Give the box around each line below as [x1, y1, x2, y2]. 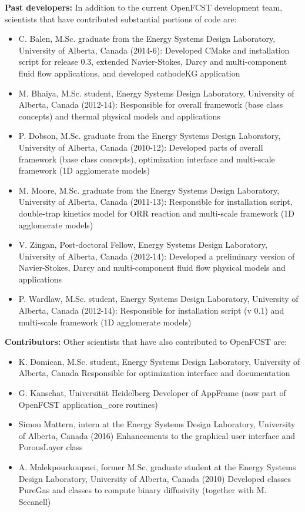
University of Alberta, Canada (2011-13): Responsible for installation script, [18, 195, 293, 208]
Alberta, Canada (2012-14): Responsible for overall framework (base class [18, 98, 283, 111]
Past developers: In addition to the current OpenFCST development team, [5, 1, 283, 13]
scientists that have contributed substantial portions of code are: [5, 12, 237, 25]
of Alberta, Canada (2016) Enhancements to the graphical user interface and [18, 429, 296, 441]
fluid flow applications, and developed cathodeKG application [18, 67, 240, 79]
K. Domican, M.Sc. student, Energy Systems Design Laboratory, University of [18, 355, 300, 367]
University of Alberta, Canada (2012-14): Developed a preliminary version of [18, 250, 295, 262]
